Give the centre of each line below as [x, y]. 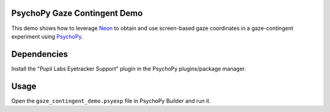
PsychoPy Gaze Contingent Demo [77, 13]
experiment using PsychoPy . [47, 36]
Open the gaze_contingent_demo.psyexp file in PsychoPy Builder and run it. [111, 100]
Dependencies [40, 54]
